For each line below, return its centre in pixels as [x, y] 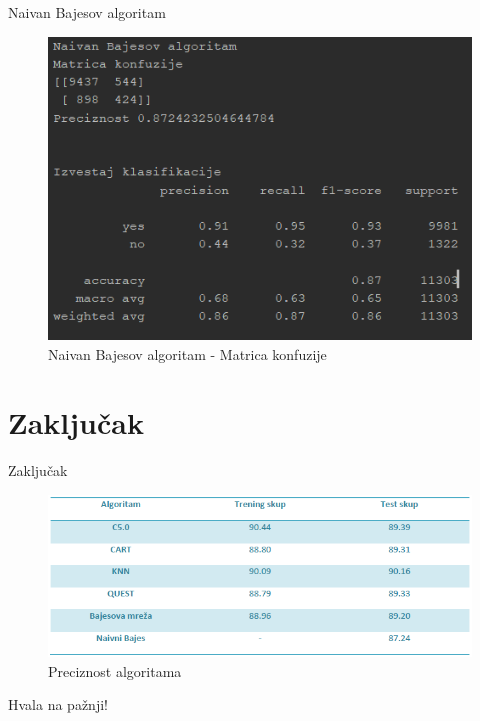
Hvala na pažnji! [58, 704]
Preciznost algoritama [115, 670]
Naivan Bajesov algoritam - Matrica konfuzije [187, 353]
